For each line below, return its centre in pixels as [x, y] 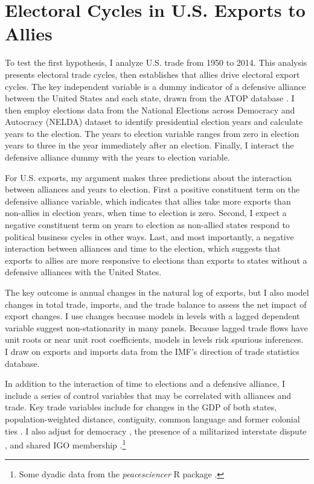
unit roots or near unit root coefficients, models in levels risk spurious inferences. [154, 339]
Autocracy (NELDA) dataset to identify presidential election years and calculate [154, 122]
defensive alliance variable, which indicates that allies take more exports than [148, 201]
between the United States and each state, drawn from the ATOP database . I [150, 98]
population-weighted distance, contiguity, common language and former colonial [152, 419]
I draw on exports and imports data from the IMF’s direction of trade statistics [152, 351]
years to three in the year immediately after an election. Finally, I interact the [149, 145]
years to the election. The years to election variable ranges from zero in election [152, 133]
